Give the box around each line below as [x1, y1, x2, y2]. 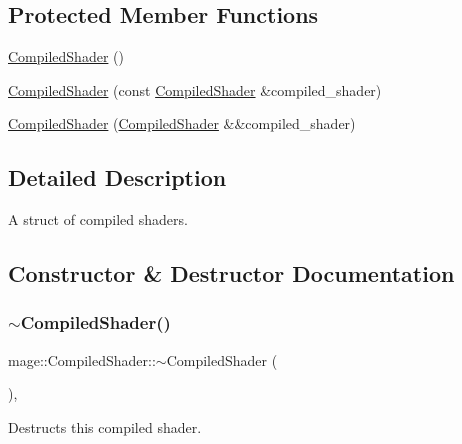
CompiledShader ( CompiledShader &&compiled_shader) [8, 113, 356, 134]
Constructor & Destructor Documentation [8, 258, 455, 289]
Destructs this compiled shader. [8, 416, 202, 437]
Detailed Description [8, 162, 227, 193]
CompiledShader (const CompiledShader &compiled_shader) [8, 79, 382, 100]
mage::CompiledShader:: [8, 349, 156, 370]
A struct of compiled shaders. [8, 209, 188, 230]
